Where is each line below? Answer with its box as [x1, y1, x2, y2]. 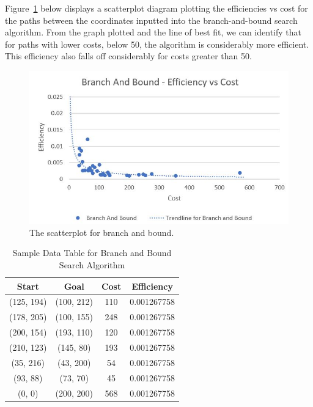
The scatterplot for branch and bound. [29, 226, 174, 238]
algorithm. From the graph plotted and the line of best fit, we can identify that [5, 26, 301, 38]
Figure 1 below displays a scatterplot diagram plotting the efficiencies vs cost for [5, 2, 308, 14]
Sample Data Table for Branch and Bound [12, 246, 172, 259]
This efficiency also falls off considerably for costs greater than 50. [5, 50, 252, 62]
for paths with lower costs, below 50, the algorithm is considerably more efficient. [5, 37, 309, 50]
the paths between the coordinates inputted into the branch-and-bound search [5, 13, 298, 26]
